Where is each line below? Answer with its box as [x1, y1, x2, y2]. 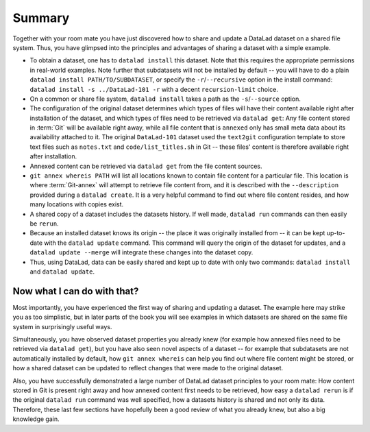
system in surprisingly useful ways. [12, 322, 112, 331]
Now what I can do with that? [12, 285, 139, 297]
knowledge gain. [12, 415, 60, 423]
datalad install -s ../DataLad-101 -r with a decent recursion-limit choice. [29, 85, 279, 93]
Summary [12, 10, 70, 25]
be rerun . [29, 219, 59, 228]
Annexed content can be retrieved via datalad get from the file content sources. [29, 162, 263, 170]
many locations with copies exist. [29, 200, 124, 208]
